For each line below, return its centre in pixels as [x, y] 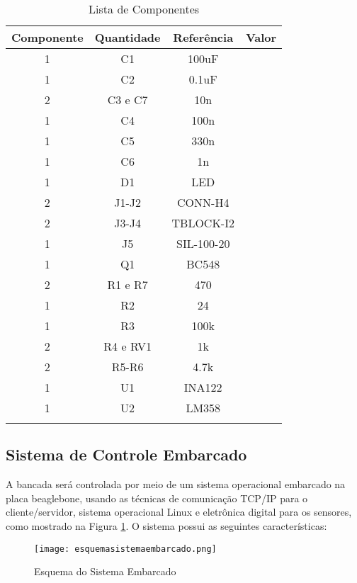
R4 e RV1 [127, 346]
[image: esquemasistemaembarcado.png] [125, 549]
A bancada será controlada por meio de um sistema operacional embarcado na [176, 484]
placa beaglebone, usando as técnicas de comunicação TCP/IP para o [157, 498]
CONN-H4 [203, 202]
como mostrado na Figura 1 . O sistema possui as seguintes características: [166, 525]
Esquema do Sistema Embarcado [105, 571]
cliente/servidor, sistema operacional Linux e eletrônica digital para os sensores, [179, 512]
